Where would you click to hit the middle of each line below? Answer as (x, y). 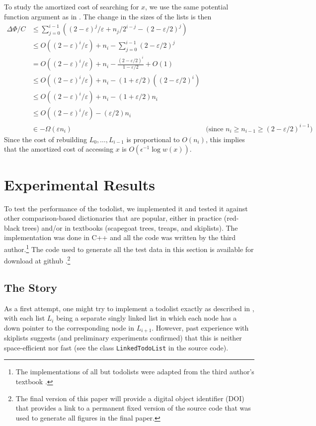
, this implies (225, 139)
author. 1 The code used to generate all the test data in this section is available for (129, 248)
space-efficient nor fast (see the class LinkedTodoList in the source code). (116, 347)
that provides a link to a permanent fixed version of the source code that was (133, 408)
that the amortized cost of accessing (59, 149)
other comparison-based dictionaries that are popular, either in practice (113, 218)
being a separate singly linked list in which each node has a (147, 318)
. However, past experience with (200, 327)
